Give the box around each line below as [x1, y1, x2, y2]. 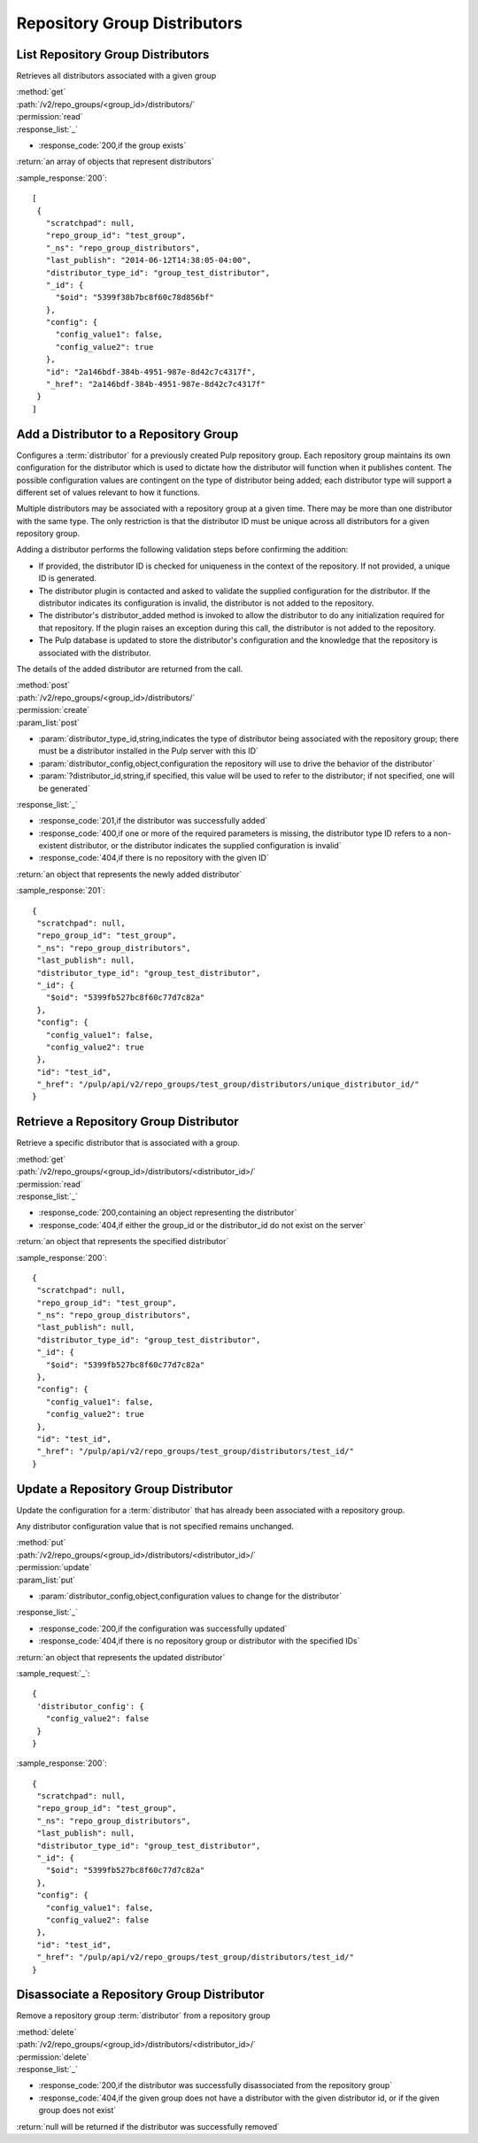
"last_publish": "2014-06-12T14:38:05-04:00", [45, 255, 252, 266]
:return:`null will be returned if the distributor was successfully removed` [16, 2121, 281, 2131]
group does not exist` [38, 2105, 117, 2116]
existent [38, 840, 68, 851]
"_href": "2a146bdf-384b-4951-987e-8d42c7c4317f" [45, 379, 266, 390]
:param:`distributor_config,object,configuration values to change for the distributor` [38, 1590, 343, 1602]
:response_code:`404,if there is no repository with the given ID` [38, 853, 269, 863]
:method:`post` [16, 680, 71, 691]
